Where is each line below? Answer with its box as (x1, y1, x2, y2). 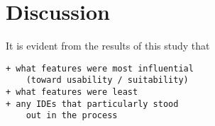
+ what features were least (6, 87, 138, 98)
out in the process (26, 110, 118, 121)
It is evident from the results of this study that (6, 38, 210, 53)
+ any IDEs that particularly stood (6, 98, 179, 109)
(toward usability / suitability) (26, 75, 189, 86)
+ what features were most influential (6, 63, 194, 74)
